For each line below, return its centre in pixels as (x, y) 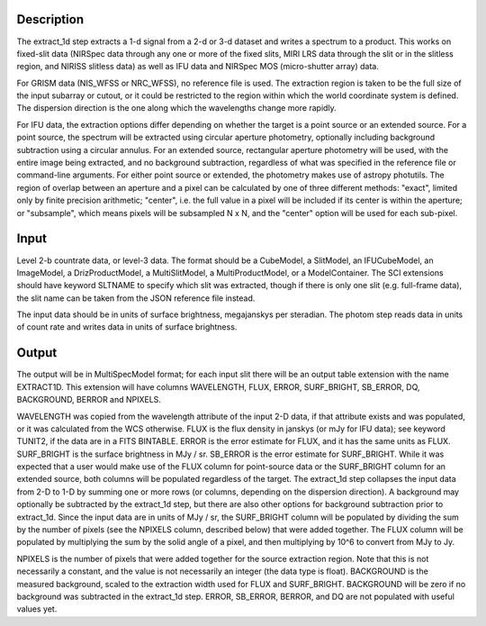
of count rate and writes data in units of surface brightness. (127, 327)
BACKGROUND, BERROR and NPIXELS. (89, 400)
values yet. (37, 609)
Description (50, 19)
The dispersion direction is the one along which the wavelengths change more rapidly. (176, 108)
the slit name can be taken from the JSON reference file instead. (136, 298)
